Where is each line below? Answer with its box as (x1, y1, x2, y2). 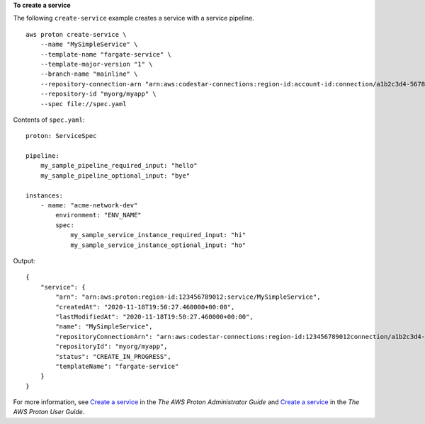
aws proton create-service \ (25, 30, 127, 38)
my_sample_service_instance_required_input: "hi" (70, 231, 246, 239)
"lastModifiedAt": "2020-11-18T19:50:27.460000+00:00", (55, 312, 254, 321)
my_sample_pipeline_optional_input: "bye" (40, 171, 191, 180)
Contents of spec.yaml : (13, 115, 85, 124)
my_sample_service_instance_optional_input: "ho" (70, 241, 246, 249)
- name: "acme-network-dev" (40, 202, 138, 210)
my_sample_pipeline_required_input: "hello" (40, 161, 198, 170)
